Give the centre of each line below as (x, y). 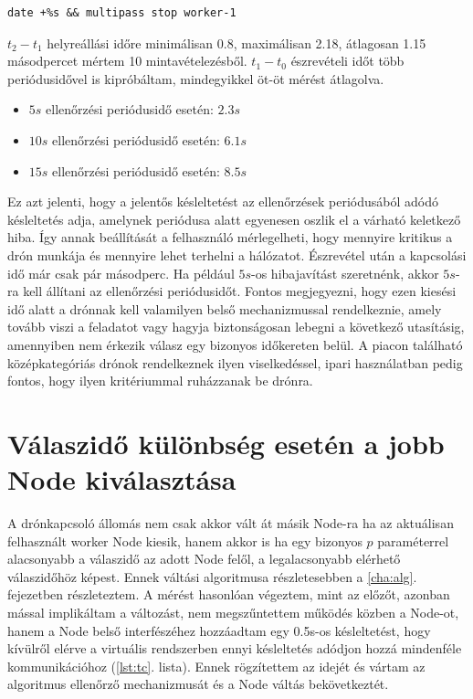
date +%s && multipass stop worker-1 (122, 13)
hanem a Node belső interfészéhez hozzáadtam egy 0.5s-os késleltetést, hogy (219, 630)
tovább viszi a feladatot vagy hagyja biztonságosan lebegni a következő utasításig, (236, 327)
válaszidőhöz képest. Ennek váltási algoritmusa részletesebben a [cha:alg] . (212, 576)
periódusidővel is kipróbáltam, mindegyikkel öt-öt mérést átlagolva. (196, 78)
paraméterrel (413, 540)
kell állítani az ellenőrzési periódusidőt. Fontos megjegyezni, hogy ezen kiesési (240, 291)
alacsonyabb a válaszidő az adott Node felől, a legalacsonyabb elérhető (204, 559)
